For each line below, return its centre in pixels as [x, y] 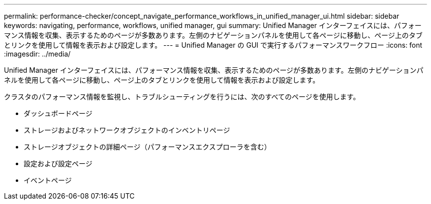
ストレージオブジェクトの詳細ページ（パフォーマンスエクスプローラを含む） [147, 147]
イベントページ [48, 180]
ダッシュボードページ [58, 113]
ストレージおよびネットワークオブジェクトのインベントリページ [127, 130]
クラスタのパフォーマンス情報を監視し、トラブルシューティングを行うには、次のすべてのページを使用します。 [182, 97]
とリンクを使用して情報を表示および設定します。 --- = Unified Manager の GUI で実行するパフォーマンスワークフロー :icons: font [213, 45]
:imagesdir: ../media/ [37, 54]
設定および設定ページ [58, 163]
